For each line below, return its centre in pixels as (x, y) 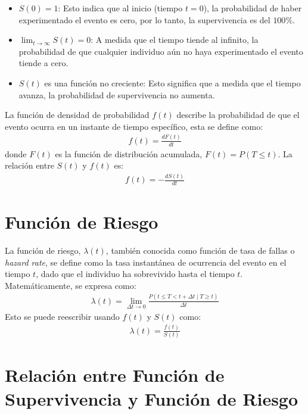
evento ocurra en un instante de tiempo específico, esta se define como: (134, 126)
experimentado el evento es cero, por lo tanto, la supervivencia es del (144, 19)
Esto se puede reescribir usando (62, 316)
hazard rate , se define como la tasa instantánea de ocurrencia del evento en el (146, 262)
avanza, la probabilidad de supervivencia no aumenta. (117, 94)
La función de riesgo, (43, 250)
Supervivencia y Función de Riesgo (152, 398)
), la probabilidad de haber (253, 8)
